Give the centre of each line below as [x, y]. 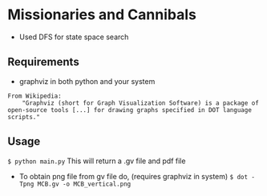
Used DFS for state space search [74, 37]
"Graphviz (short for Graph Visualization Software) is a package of [141, 103]
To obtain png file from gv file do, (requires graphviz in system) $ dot [133, 176]
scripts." [24, 117]
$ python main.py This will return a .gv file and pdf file [97, 161]
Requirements [43, 62]
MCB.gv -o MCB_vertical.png [84, 184]
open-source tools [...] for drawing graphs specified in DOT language [129, 110]
